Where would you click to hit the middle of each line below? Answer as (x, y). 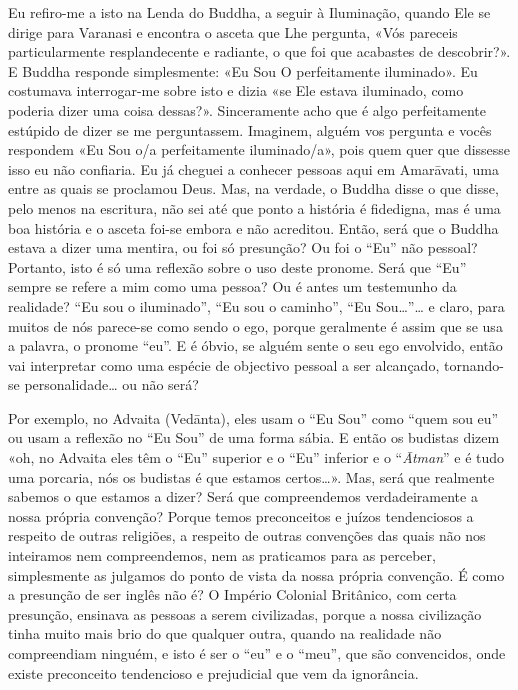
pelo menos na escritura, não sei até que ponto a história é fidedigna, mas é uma (254, 207)
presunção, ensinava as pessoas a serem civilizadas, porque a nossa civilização (245, 613)
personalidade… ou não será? (111, 384)
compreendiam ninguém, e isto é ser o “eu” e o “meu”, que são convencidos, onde (257, 653)
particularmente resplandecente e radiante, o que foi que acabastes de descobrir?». (259, 51)
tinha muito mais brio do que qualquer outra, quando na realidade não (225, 633)
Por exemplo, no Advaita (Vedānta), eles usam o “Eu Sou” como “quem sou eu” (253, 417)
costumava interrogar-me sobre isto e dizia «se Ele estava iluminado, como (236, 90)
